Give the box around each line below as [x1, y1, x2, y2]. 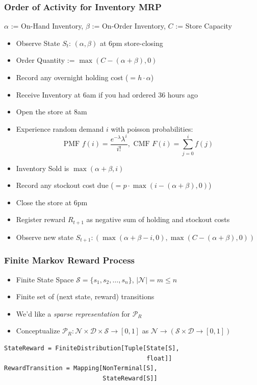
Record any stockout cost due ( [16, 180, 114, 190]
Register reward [16, 214, 66, 225]
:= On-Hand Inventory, [11, 20, 84, 31]
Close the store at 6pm [16, 197, 88, 207]
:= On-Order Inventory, [92, 20, 166, 31]
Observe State [16, 37, 60, 48]
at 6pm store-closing [99, 37, 163, 48]
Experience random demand [16, 123, 104, 134]
